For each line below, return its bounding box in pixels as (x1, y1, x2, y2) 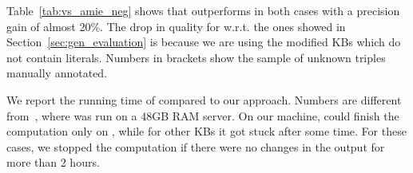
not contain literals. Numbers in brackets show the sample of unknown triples (6, 49, 386, 65)
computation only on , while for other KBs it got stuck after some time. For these (6, 123, 407, 140)
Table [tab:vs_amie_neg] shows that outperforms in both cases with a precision (6, 2, 400, 18)
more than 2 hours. (6, 154, 100, 171)
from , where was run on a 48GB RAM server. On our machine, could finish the (6, 107, 399, 124)
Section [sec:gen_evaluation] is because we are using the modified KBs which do (6, 33, 401, 50)
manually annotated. (6, 65, 108, 81)
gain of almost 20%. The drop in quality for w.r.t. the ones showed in (6, 18, 346, 34)
